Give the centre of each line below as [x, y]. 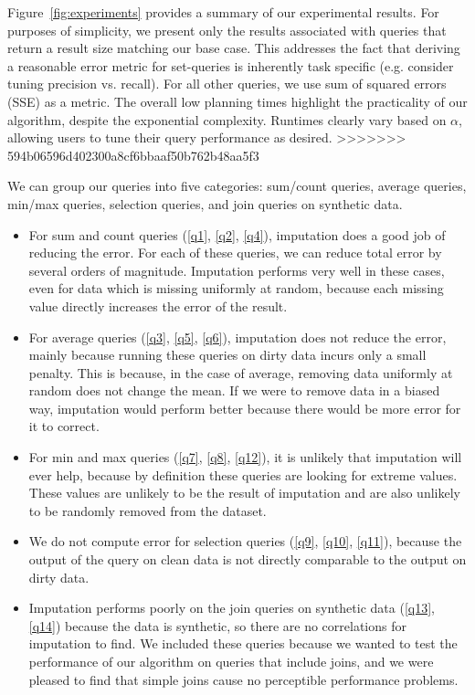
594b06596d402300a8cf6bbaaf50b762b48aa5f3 [133, 155]
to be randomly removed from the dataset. [148, 510]
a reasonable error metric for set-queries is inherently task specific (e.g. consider [231, 65]
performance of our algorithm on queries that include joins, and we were [231, 661]
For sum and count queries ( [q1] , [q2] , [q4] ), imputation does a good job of [237, 234]
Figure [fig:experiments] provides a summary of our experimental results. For [223, 12]
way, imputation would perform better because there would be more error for [245, 408]
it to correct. [64, 426]
